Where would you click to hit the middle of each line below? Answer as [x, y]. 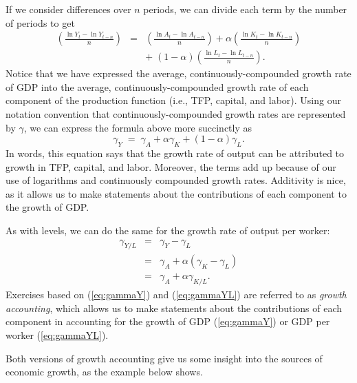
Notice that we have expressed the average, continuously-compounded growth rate [178, 73]
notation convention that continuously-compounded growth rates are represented [176, 114]
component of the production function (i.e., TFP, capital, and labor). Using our [173, 100]
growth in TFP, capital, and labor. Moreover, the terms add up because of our [171, 166]
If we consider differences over [68, 9]
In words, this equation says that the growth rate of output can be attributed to [175, 153]
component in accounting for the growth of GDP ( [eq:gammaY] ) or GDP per [168, 321]
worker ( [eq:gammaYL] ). [57, 335]
